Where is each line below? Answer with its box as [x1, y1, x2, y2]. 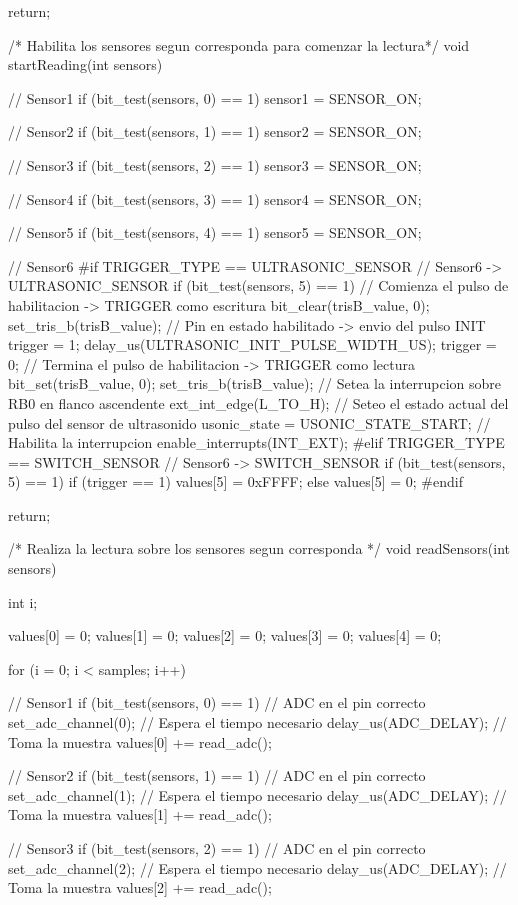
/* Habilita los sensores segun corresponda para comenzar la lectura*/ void [8, 34, 470, 55]
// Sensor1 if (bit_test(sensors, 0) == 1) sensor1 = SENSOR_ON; [8, 87, 422, 108]
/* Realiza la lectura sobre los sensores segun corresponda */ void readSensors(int [8, 538, 511, 559]
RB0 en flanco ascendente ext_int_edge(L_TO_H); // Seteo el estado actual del [8, 392, 509, 413]
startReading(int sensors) [8, 54, 163, 75]
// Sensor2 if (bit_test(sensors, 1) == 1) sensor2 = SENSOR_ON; [8, 121, 422, 142]
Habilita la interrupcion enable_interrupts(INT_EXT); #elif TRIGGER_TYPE [8, 432, 505, 453]
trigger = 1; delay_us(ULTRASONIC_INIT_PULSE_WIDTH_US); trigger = [8, 334, 497, 355]
